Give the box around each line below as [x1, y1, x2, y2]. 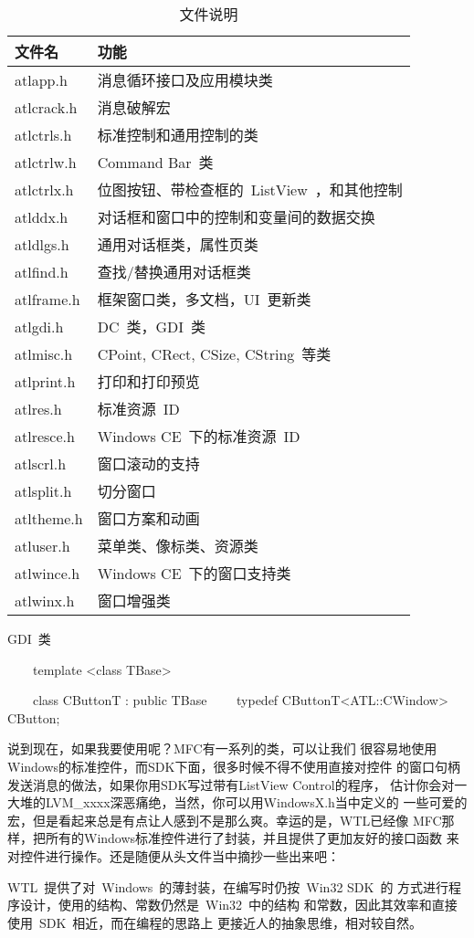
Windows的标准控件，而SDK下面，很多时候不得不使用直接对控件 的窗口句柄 [7, 756, 461, 775]
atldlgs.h [15, 233, 69, 255]
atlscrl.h [15, 452, 67, 474]
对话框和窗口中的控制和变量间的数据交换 [97, 206, 375, 227]
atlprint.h [15, 370, 76, 392]
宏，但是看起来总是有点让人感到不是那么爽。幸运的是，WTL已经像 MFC [7, 810, 442, 829]
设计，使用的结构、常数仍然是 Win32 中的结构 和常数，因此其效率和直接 [19, 895, 458, 914]
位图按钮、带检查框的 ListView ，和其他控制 [97, 179, 403, 200]
